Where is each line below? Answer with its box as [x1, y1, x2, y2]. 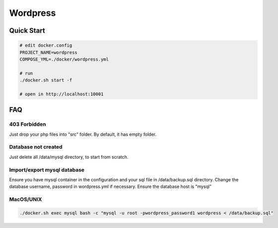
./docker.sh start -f [19, 77, 72, 83]
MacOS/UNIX [9, 196, 42, 203]
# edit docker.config [19, 43, 72, 48]
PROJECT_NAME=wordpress [19, 50, 78, 55]
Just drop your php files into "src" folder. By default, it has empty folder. [9, 131, 156, 137]
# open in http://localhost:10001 [19, 91, 104, 97]
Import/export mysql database [9, 166, 84, 173]
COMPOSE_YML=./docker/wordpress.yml [19, 56, 109, 62]
